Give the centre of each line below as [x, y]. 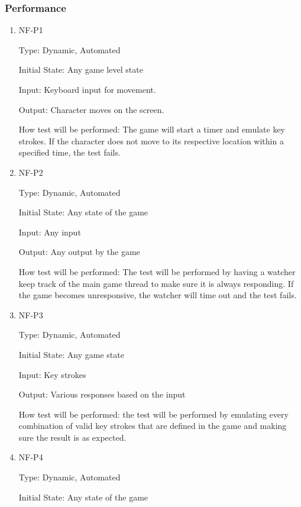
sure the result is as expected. [72, 437]
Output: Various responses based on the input [102, 394]
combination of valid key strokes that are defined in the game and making [153, 426]
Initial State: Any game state [71, 354]
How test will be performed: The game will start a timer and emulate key [152, 129]
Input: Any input [50, 232]
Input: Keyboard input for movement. [87, 89]
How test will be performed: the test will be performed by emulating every [153, 414]
